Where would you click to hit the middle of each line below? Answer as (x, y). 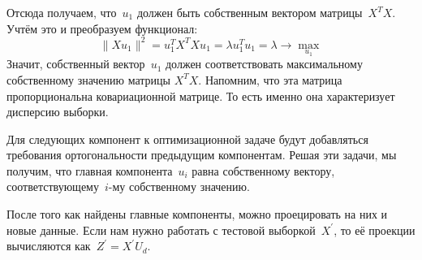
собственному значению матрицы (88, 79)
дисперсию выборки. (58, 112)
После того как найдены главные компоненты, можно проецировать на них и (197, 214)
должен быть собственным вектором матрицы (250, 12)
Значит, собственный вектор (76, 64)
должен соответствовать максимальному (264, 64)
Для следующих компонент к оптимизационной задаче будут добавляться (187, 139)
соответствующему (53, 186)
